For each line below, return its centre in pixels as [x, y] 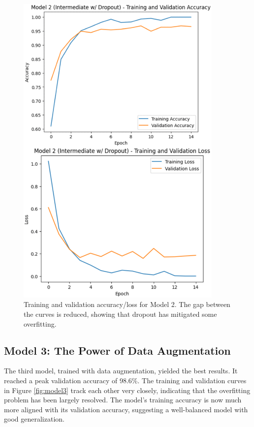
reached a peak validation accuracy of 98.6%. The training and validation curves [125, 381]
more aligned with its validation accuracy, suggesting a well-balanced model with [126, 409]
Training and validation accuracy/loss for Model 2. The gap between [127, 304]
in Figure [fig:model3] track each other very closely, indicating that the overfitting [127, 390]
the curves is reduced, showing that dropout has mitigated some [120, 314]
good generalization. [34, 419]
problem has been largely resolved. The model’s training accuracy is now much [123, 400]
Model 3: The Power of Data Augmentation [117, 350]
